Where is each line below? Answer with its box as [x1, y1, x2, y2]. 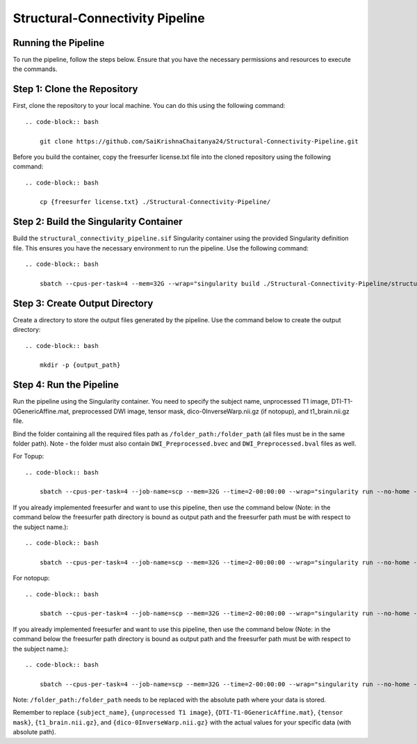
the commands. [13, 65, 58, 73]
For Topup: [13, 452, 44, 461]
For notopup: [13, 574, 50, 583]
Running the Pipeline [13, 37, 105, 49]
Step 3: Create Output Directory [13, 297, 154, 309]
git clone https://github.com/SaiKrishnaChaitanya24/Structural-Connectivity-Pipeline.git [39, 137, 359, 145]
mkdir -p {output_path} [39, 361, 121, 369]
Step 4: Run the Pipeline [13, 379, 120, 391]
